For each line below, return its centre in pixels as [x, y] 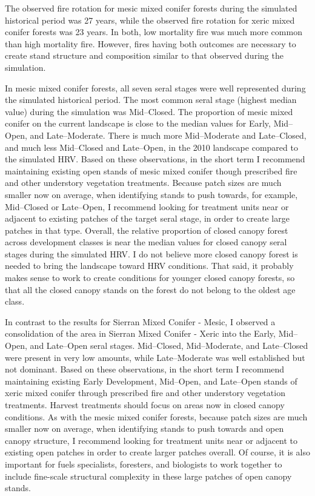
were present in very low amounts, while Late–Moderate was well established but [155, 357]
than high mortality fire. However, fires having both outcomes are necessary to [151, 43]
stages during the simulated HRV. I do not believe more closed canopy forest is [151, 253]
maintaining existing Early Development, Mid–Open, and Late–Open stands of [151, 381]
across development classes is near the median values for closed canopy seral [146, 242]
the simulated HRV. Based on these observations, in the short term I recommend [155, 159]
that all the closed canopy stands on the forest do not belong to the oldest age [150, 289]
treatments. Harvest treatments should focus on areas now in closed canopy [145, 405]
